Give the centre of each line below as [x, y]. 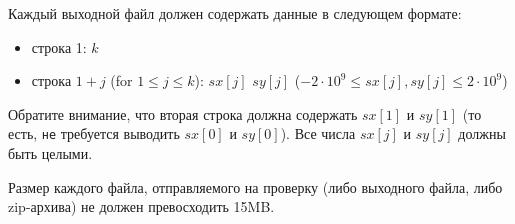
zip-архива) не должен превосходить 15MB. [141, 206]
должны [482, 133]
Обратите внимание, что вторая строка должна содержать [183, 113]
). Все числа [318, 133]
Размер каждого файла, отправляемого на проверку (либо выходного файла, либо [255, 186]
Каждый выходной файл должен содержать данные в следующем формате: [235, 13]
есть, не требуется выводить [94, 133]
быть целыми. [50, 153]
